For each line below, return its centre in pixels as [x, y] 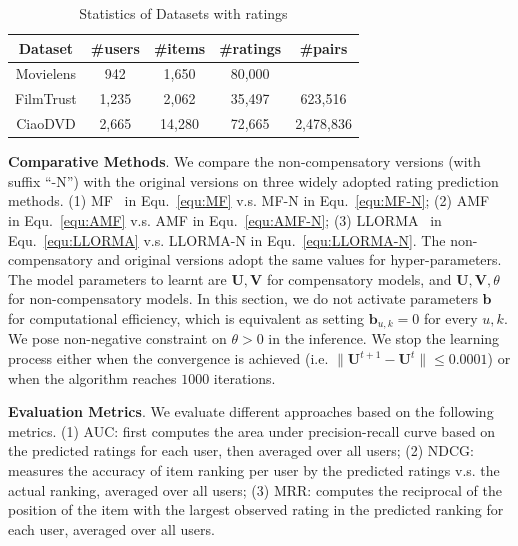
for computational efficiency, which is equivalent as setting [186, 317]
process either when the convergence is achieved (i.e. [168, 358]
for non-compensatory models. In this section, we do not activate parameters [243, 298]
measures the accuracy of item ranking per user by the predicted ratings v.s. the [254, 469]
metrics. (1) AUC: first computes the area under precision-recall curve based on [252, 430]
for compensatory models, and [359, 278]
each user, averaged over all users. [111, 528]
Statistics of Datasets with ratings [183, 13]
